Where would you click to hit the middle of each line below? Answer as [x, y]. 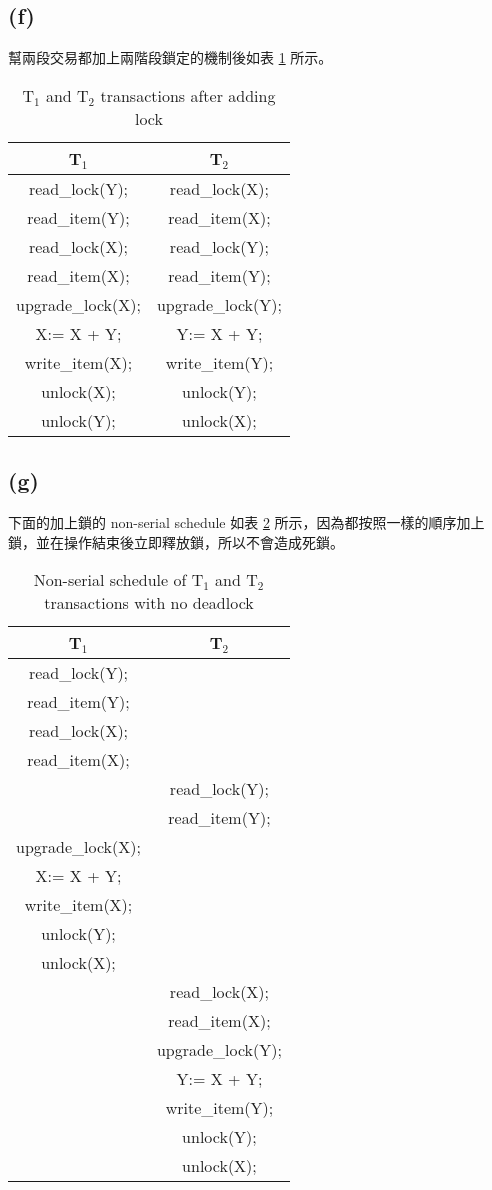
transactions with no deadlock [149, 603]
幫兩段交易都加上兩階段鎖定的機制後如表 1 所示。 [170, 57]
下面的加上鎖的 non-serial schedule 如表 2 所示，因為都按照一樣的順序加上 [246, 522]
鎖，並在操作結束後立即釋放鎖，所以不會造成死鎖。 [176, 541]
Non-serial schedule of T [118, 580]
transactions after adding [188, 95]
